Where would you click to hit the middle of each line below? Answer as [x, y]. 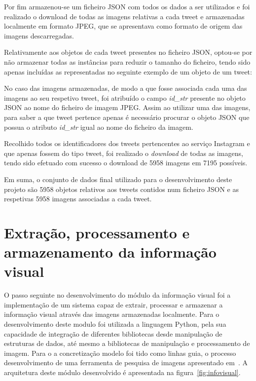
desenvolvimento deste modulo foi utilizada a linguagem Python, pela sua [115, 324]
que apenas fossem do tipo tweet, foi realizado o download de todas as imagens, [124, 153]
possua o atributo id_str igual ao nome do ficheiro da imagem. [99, 127]
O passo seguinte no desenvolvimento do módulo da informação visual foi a [117, 295]
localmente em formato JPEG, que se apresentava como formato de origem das [123, 26]
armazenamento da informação [110, 252]
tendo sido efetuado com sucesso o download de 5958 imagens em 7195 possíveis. [126, 163]
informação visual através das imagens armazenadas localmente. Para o [112, 314]
